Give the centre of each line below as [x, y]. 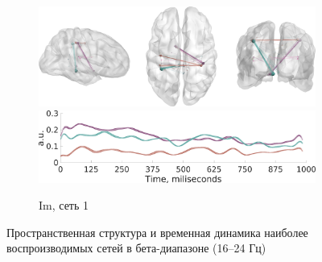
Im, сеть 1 [64, 205]
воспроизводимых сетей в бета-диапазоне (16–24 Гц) [136, 248]
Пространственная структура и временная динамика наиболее [157, 232]
